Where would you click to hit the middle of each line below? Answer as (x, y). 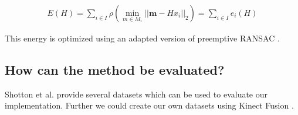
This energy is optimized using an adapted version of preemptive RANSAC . (142, 38)
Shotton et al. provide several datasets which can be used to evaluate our (136, 94)
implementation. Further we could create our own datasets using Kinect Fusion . (149, 105)
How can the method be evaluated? (115, 70)
